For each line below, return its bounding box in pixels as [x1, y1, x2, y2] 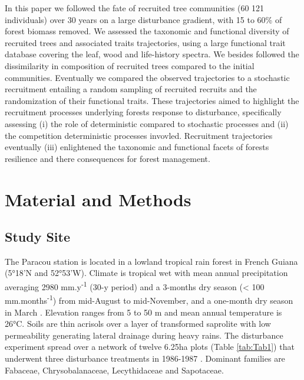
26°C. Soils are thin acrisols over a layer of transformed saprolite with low [5, 317, 271, 330]
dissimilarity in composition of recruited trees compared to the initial [5, 59, 255, 72]
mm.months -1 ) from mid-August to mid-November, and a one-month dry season [5, 293, 293, 306]
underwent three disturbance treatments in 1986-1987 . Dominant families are [5, 352, 285, 364]
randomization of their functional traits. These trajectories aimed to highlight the [5, 94, 299, 106]
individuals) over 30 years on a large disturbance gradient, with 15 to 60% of [5, 13, 282, 25]
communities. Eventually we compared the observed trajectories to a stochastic [5, 71, 290, 83]
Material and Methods [5, 187, 191, 211]
